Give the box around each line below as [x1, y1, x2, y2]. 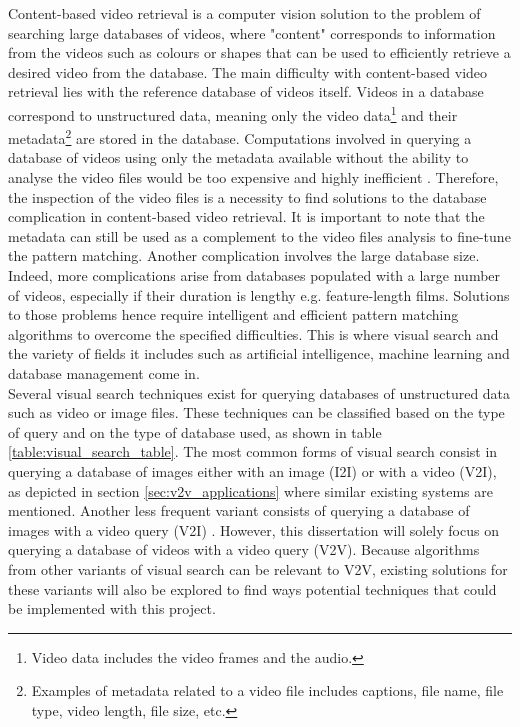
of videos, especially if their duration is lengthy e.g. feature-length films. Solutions [8, 284, 510, 305]
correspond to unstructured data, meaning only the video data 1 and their [8, 101, 458, 125]
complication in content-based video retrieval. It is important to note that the [8, 206, 485, 227]
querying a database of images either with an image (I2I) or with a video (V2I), [8, 460, 497, 481]
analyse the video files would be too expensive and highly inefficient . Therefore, [8, 167, 499, 188]
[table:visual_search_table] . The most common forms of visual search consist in [8, 441, 498, 462]
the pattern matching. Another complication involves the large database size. [8, 245, 480, 266]
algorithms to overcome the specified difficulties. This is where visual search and [8, 323, 499, 344]
